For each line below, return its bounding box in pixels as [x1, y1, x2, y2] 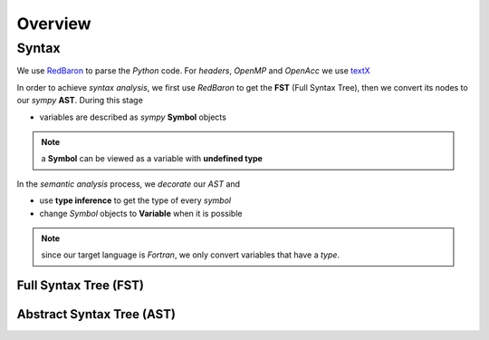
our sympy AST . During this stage [16, 95, 144, 106]
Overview [16, 14, 91, 34]
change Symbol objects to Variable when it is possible [39, 208, 243, 219]
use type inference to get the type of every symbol [39, 195, 231, 206]
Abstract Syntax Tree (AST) [16, 306, 177, 322]
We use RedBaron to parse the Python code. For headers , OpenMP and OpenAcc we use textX [16, 65, 370, 76]
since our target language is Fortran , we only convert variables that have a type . [41, 249, 340, 260]
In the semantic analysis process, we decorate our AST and [16, 178, 240, 189]
